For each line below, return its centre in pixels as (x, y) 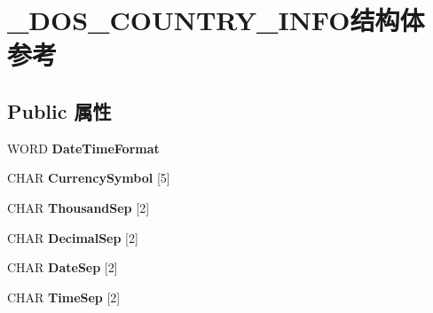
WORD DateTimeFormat (83, 148)
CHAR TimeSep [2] (64, 297)
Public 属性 (59, 110)
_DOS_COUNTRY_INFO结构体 (216, 20)
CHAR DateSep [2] (63, 267)
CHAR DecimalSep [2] (73, 237)
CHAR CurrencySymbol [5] (89, 178)
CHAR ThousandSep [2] (79, 207)
